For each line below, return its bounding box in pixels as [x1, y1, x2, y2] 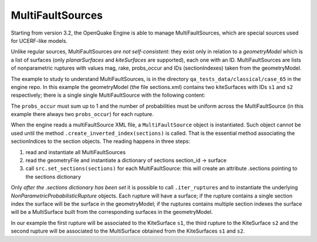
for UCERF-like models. [11, 37, 68, 44]
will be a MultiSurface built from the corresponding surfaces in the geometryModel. [11, 209, 213, 216]
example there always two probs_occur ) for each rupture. [11, 111, 154, 118]
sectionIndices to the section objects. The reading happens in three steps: [11, 138, 191, 145]
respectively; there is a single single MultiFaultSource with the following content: [11, 91, 205, 99]
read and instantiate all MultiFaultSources [25, 148, 126, 155]
